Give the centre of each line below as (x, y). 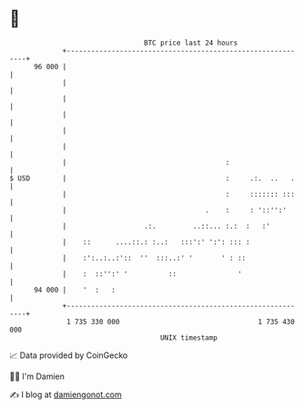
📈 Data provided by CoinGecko (69, 355)
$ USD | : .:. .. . (152, 178)
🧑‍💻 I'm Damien (37, 376)
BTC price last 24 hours (191, 43)
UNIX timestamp (189, 337)
